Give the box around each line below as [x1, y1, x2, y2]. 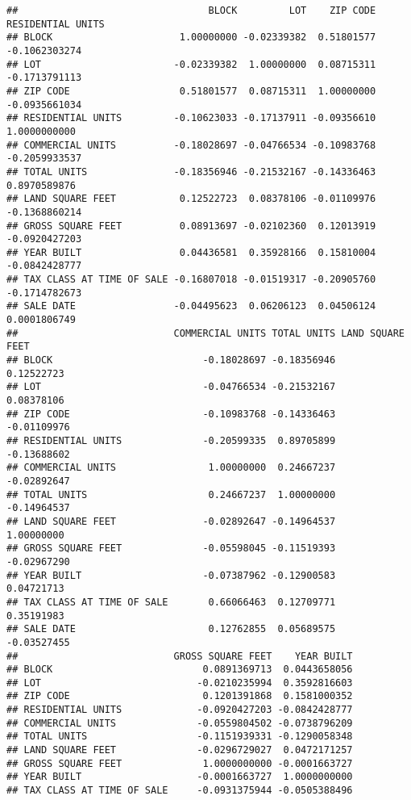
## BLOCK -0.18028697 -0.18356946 [6, 354, 336, 366]
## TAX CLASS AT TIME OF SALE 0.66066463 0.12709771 [6, 596, 336, 608]
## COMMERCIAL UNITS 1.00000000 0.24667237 [6, 462, 336, 474]
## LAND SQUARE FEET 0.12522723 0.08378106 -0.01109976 [6, 193, 376, 205]
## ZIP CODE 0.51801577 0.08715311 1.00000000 [6, 85, 376, 97]
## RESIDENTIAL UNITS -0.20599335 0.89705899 [6, 435, 336, 446]
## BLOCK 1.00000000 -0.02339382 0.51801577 [6, 31, 376, 44]
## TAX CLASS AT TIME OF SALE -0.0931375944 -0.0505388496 [6, 785, 353, 797]
